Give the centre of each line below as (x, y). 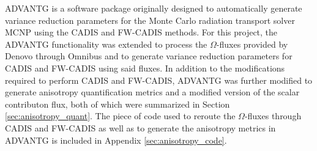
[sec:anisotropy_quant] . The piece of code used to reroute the (120, 116)
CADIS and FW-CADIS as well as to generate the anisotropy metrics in (140, 127)
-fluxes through (273, 116)
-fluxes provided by (252, 44)
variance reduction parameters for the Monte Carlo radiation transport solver (150, 20)
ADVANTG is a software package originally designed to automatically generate (154, 8)
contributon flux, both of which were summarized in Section (117, 104)
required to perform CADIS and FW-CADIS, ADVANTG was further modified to (159, 80)
